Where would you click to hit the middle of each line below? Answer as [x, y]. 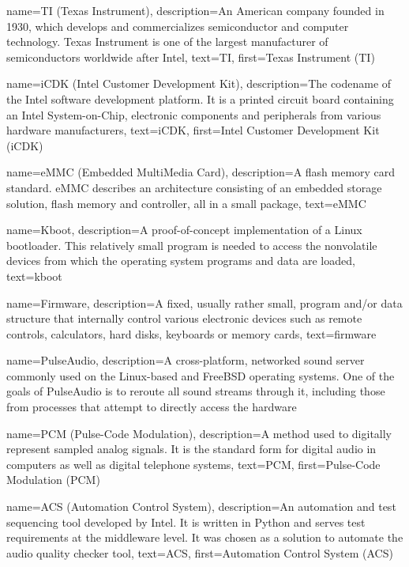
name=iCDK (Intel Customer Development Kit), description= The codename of [199, 83]
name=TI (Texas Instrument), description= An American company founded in [195, 10]
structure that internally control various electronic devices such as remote [184, 318]
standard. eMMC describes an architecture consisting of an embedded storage [194, 187]
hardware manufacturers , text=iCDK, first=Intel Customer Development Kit [193, 130]
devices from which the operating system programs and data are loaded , [181, 261]
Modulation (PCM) [53, 480]
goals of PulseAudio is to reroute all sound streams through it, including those [196, 391]
